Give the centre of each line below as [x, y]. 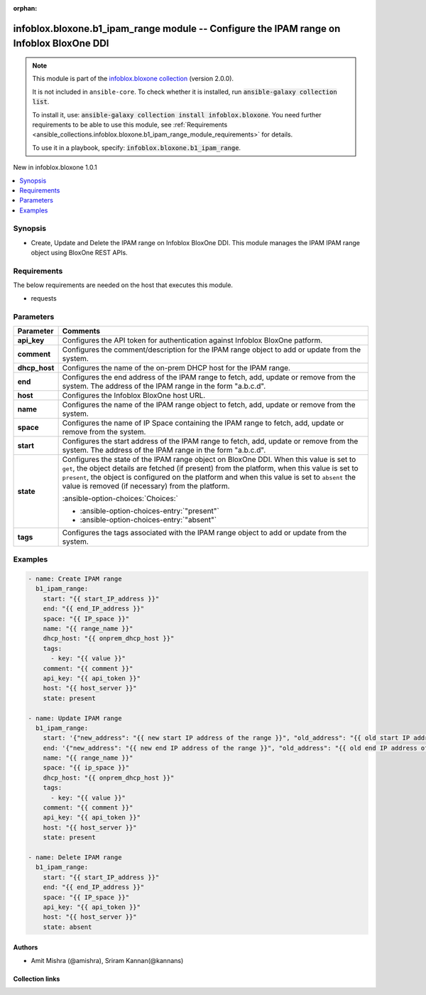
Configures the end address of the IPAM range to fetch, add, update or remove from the [209, 377]
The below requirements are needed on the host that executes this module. [123, 285]
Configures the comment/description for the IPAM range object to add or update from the [212, 350]
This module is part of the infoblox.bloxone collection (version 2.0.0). [133, 79]
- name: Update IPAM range [75, 718]
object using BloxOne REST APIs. [79, 253]
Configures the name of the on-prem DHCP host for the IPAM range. [176, 367]
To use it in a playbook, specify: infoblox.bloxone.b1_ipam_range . [137, 147]
